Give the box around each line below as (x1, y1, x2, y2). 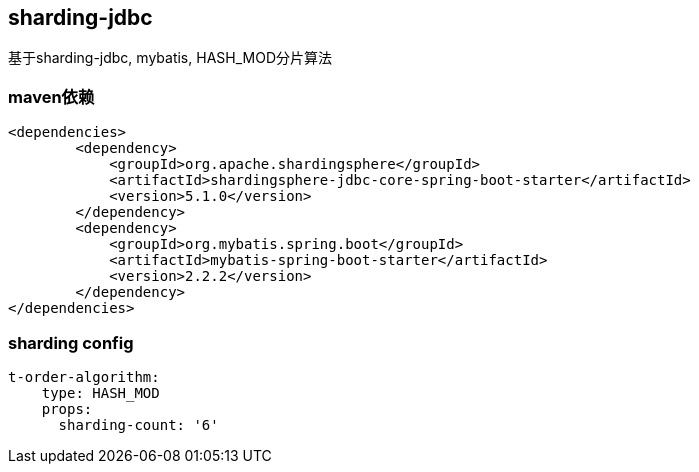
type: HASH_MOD (41, 384, 160, 401)
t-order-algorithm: (8, 368, 160, 385)
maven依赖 (8, 86, 95, 107)
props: (41, 400, 93, 417)
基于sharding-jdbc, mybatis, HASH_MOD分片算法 (8, 49, 332, 67)
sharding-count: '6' (58, 416, 219, 433)
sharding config (8, 332, 134, 353)
